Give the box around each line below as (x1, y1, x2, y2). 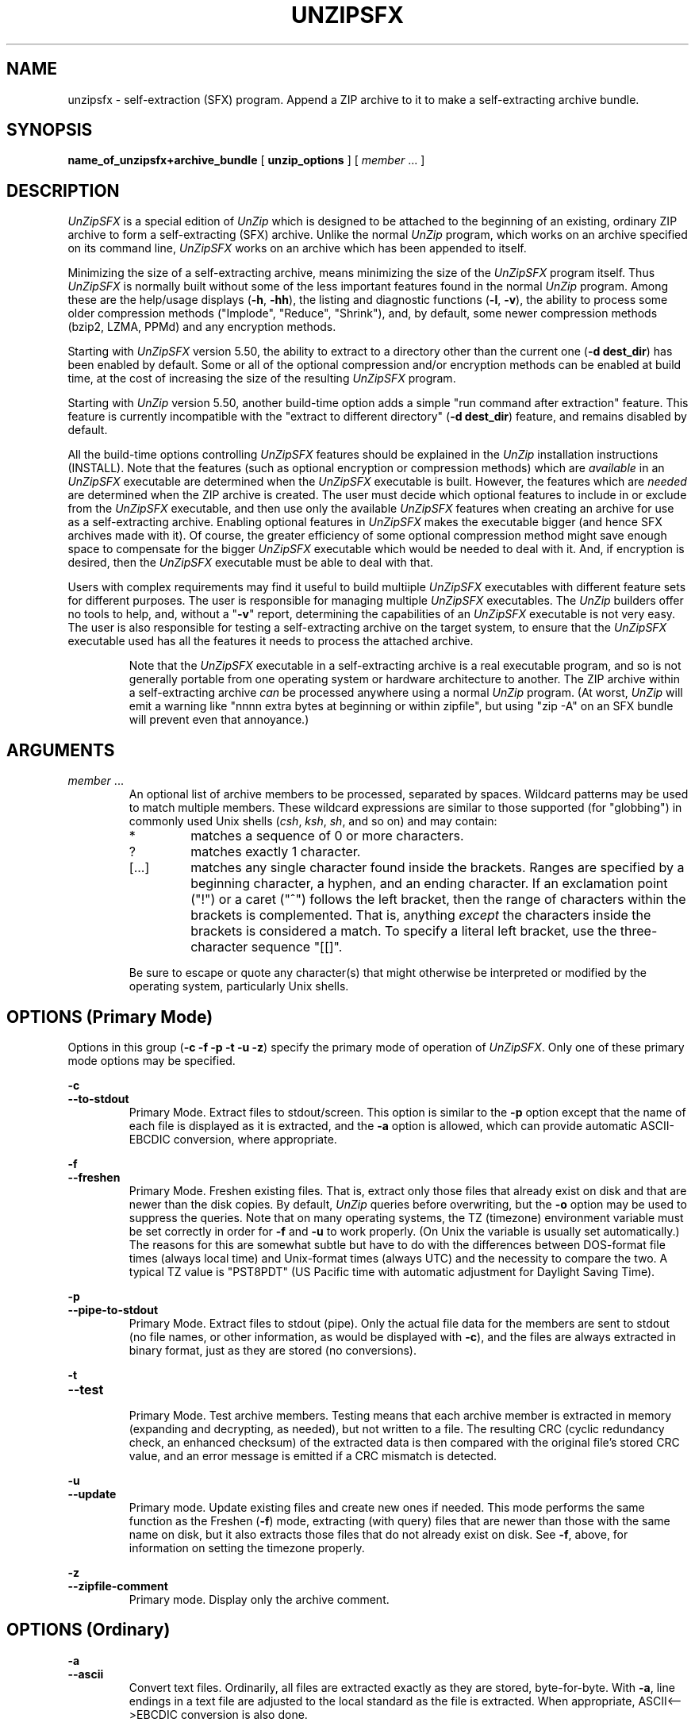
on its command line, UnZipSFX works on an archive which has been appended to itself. (67, 241, 527, 256)
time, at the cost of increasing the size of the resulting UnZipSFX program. (67, 371, 456, 386)
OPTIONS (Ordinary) (6, 1620, 171, 1640)
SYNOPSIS (6, 120, 93, 140)
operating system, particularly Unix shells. (129, 979, 349, 994)
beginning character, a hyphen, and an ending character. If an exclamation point (190, 875, 668, 892)
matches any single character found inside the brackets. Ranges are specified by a (190, 859, 685, 876)
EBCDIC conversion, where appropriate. (129, 1132, 337, 1146)
